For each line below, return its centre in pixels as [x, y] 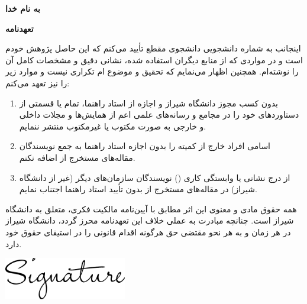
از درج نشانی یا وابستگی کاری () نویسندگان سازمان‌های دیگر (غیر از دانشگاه [155, 177]
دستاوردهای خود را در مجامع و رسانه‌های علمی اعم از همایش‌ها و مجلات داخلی [159, 114]
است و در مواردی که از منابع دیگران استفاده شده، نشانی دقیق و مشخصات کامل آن [154, 59]
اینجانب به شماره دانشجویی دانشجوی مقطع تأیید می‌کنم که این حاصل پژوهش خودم [153, 48]
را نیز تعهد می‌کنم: [38, 83]
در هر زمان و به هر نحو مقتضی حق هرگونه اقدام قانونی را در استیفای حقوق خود [148, 232]
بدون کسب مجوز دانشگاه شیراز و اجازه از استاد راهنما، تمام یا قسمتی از [148, 103]
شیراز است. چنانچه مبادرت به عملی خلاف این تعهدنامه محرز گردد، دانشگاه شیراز [150, 220]
